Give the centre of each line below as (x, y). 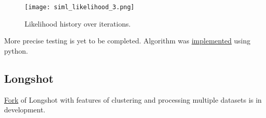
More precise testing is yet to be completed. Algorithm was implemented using (127, 41)
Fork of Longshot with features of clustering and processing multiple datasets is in (133, 99)
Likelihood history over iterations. (78, 23)
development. (25, 110)
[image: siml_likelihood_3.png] (80, 7)
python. (16, 50)
